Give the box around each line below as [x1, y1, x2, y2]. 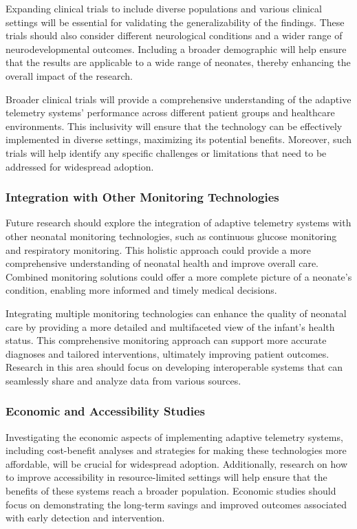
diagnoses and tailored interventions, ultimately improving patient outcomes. [6, 346, 329, 360]
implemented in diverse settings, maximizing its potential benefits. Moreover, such [6, 132, 352, 147]
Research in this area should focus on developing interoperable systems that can [6, 360, 343, 374]
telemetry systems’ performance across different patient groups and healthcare [6, 105, 335, 120]
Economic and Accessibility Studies [6, 402, 205, 420]
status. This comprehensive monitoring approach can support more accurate [6, 333, 327, 347]
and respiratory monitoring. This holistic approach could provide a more [6, 242, 311, 257]
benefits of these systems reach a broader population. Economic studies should [6, 484, 336, 498]
